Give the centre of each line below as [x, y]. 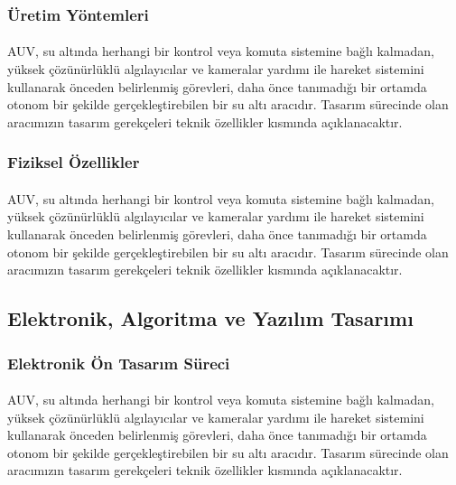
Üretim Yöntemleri [78, 14]
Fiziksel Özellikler [74, 162]
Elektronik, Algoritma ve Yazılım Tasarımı [210, 318]
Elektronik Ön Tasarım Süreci [119, 363]
